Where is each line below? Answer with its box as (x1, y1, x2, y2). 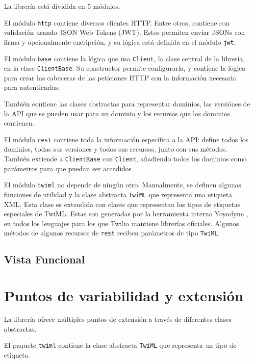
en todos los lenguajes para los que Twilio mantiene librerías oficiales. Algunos (4, 218, 239, 228)
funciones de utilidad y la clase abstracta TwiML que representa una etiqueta (4, 189, 232, 199)
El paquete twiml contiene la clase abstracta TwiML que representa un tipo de (4, 340, 236, 350)
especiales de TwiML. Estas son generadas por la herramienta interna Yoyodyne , (4, 208, 248, 219)
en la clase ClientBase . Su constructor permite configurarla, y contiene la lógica (4, 63, 246, 73)
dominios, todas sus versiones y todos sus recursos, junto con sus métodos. (4, 144, 228, 154)
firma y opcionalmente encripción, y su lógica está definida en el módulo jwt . (4, 36, 236, 47)
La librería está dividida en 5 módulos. (4, 1, 120, 11)
